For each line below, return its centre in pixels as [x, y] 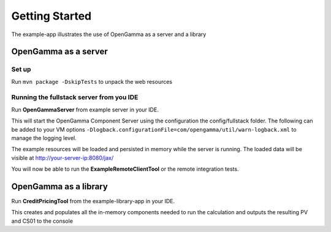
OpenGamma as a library [60, 186]
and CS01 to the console [42, 221]
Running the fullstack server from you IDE [75, 97]
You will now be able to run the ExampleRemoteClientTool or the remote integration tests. [125, 169]
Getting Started [51, 16]
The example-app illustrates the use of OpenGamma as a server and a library [109, 34]
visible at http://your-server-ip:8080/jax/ [62, 158]
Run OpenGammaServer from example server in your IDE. [85, 110]
